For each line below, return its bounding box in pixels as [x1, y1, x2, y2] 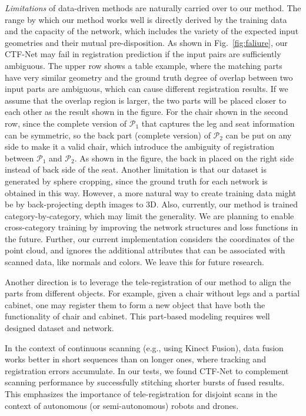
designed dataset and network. [5, 322, 114, 334]
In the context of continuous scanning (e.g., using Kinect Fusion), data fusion [5, 341, 284, 354]
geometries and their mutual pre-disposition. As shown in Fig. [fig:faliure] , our [5, 36, 288, 48]
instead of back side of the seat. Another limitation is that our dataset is [5, 163, 267, 176]
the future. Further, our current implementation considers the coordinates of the [5, 232, 294, 245]
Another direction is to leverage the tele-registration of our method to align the [5, 275, 291, 288]
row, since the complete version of [5, 117, 127, 129]
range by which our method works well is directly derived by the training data [5, 13, 287, 25]
